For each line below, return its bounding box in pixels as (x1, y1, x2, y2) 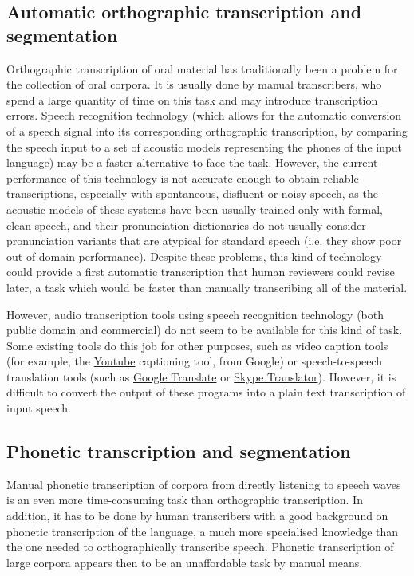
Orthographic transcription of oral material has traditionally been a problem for (6, 60, 398, 77)
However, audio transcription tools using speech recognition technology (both (6, 306, 384, 322)
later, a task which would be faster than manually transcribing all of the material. (6, 278, 408, 295)
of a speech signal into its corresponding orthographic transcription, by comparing (6, 122, 408, 139)
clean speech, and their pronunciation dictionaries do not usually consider (6, 216, 366, 233)
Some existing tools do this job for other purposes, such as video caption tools (6, 337, 388, 353)
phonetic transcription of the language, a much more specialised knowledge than (6, 523, 399, 539)
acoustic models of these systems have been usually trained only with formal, (6, 200, 383, 217)
